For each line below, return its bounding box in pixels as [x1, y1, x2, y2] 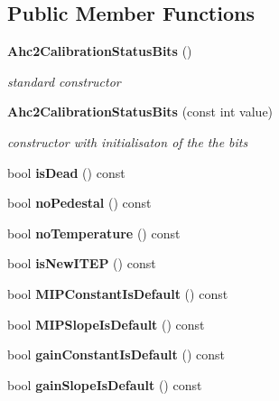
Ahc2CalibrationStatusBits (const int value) [7, 102, 274, 121]
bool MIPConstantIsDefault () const [7, 284, 228, 303]
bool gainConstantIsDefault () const [7, 345, 226, 364]
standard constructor [7, 71, 121, 90]
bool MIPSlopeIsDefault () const [7, 314, 205, 333]
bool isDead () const [7, 163, 126, 182]
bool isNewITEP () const [7, 254, 156, 273]
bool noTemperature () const [7, 223, 181, 242]
